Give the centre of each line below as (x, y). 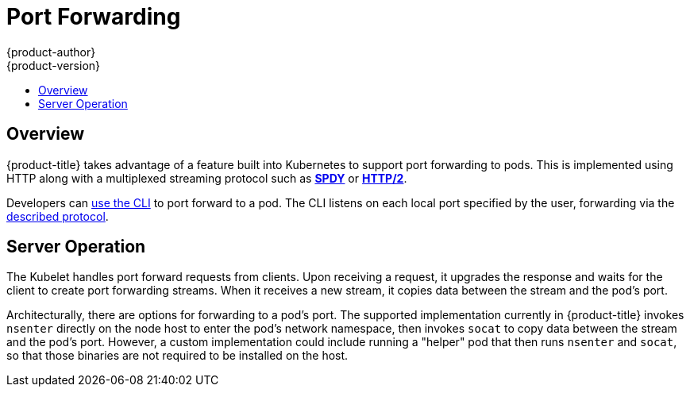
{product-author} (51, 52)
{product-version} (54, 65)
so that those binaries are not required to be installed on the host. (177, 356)
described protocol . (58, 216)
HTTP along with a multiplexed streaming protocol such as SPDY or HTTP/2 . (207, 178)
